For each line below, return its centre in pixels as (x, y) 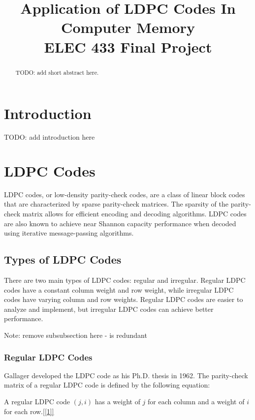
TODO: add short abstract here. (57, 72)
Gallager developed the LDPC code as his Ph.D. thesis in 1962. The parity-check (126, 375)
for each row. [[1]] (29, 411)
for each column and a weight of (196, 401)
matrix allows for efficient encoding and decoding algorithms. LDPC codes (134, 214)
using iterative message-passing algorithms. (69, 233)
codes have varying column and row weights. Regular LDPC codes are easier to (124, 299)
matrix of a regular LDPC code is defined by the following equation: (107, 385)
